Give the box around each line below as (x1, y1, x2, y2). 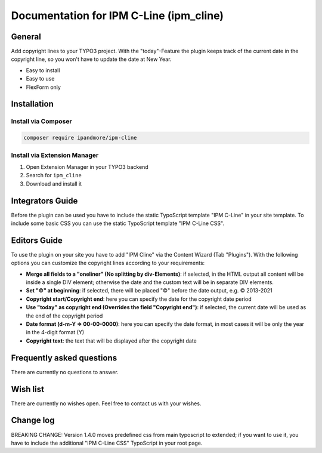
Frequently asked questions (11, 353, 117, 363)
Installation (11, 99, 54, 109)
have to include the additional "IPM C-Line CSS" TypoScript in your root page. (11, 439, 203, 446)
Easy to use (26, 75, 55, 82)
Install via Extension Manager (11, 151, 99, 159)
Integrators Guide (11, 196, 78, 206)
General (11, 32, 42, 42)
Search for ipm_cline (26, 172, 82, 179)
